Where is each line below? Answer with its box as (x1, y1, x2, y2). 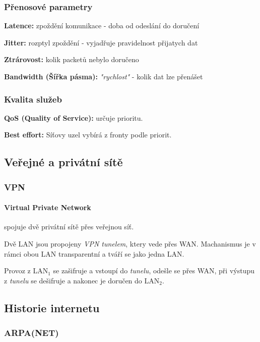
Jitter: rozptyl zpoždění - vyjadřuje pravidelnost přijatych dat (4, 37, 198, 47)
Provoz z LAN (4, 265, 48, 276)
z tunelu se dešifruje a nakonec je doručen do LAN (4, 275, 160, 285)
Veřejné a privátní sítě (4, 154, 123, 170)
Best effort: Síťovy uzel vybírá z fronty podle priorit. (4, 129, 172, 140)
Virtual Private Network (4, 202, 91, 213)
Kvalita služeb (4, 92, 62, 105)
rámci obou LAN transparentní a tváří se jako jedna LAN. (4, 248, 184, 259)
